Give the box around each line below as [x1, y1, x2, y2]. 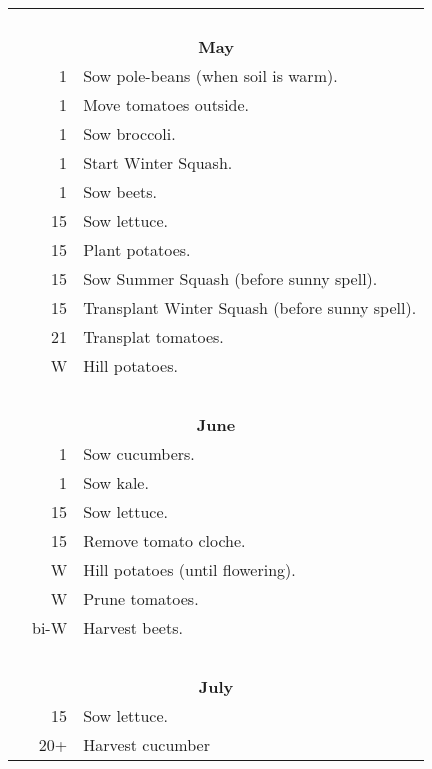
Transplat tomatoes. [83, 325, 224, 348]
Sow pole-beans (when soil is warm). [83, 64, 338, 87]
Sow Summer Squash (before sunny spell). [83, 267, 378, 290]
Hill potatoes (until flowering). [83, 558, 296, 581]
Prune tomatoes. [83, 587, 199, 610]
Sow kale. [83, 471, 149, 494]
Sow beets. [83, 180, 157, 203]
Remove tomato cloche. [83, 529, 246, 552]
